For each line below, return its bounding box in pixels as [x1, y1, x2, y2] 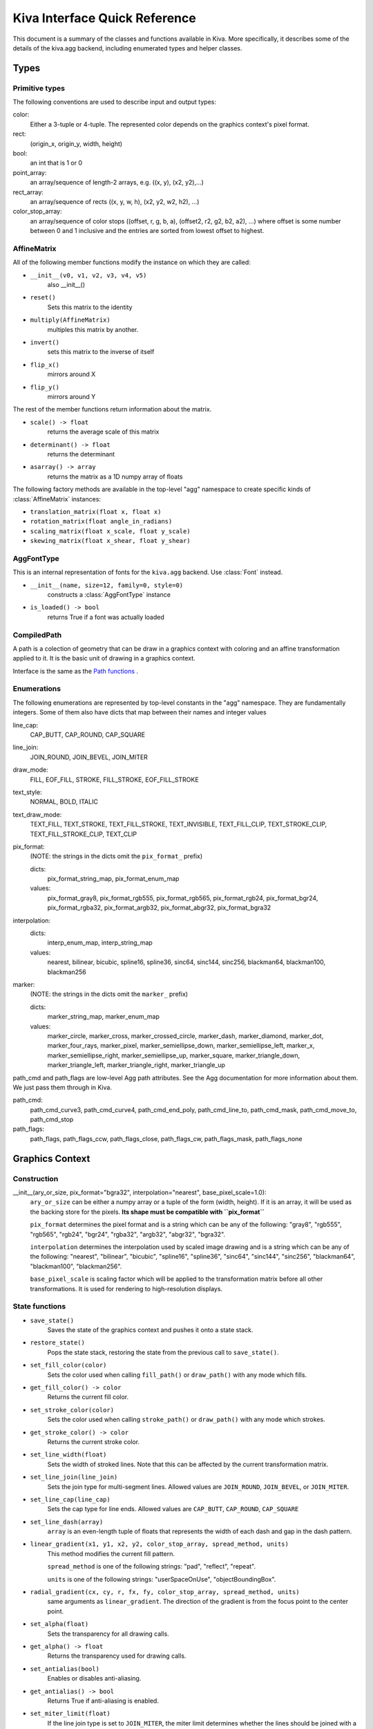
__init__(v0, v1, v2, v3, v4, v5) [30, 271, 147, 279]
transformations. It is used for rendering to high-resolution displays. [30, 1284, 223, 1293]
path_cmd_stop [30, 1116, 74, 1124]
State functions [12, 1302, 66, 1311]
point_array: [12, 168, 47, 176]
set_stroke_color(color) [30, 1406, 114, 1414]
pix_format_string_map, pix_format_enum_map [47, 875, 180, 883]
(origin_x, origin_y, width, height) [30, 139, 123, 148]
